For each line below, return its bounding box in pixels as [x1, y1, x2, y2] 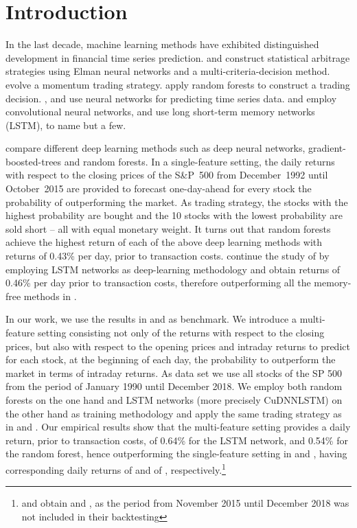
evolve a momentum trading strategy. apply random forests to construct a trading [5, 77, 350, 91]
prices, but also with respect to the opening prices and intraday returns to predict [5, 338, 350, 353]
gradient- [308, 141, 346, 155]
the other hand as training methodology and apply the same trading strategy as [5, 406, 342, 420]
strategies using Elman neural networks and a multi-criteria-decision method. [5, 64, 330, 78]
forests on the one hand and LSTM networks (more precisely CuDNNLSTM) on [5, 392, 343, 406]
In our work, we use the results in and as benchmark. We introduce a [5, 312, 297, 326]
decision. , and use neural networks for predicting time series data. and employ [5, 91, 337, 105]
